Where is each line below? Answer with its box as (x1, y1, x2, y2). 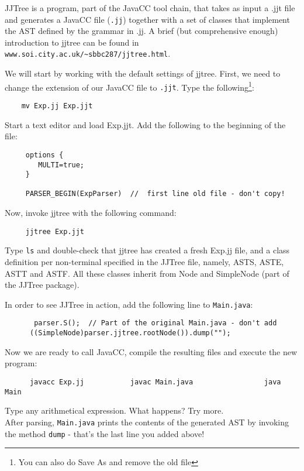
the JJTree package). (5, 279, 80, 291)
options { (25, 150, 64, 159)
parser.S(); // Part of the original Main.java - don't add (34, 319, 277, 328)
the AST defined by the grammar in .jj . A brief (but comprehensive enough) (5, 25, 278, 37)
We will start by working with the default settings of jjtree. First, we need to (5, 67, 281, 80)
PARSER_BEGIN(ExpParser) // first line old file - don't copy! (25, 190, 285, 198)
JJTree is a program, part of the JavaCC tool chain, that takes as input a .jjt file (5, 2, 295, 13)
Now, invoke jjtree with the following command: (5, 207, 177, 219)
